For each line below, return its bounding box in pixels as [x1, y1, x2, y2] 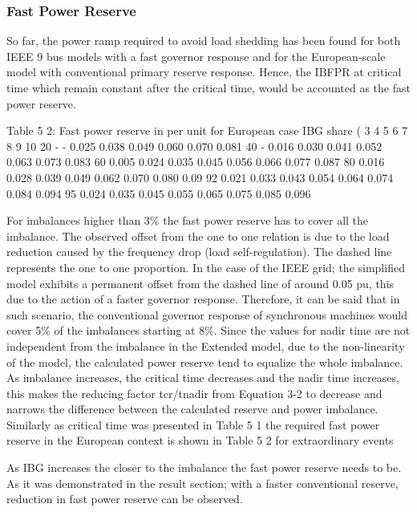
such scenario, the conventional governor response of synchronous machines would [6, 306, 408, 323]
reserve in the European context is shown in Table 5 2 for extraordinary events [6, 432, 394, 449]
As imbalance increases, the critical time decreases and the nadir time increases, [6, 369, 399, 386]
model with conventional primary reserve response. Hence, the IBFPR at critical [6, 63, 402, 80]
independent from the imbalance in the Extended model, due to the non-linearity [6, 337, 405, 354]
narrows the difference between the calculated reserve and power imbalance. [6, 400, 379, 417]
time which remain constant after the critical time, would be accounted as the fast [6, 79, 411, 95]
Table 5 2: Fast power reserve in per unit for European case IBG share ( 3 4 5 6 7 [6, 122, 408, 139]
